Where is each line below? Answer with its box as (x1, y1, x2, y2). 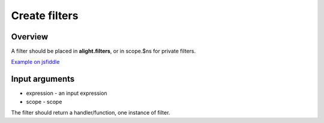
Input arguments (11, 74, 75, 84)
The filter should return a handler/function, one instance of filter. (11, 109, 170, 116)
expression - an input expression (26, 90, 107, 97)
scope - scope (26, 98, 62, 105)
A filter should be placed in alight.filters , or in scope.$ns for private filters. (11, 48, 196, 55)
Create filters (11, 9, 79, 22)
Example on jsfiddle (11, 59, 60, 66)
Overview (11, 32, 49, 42)
